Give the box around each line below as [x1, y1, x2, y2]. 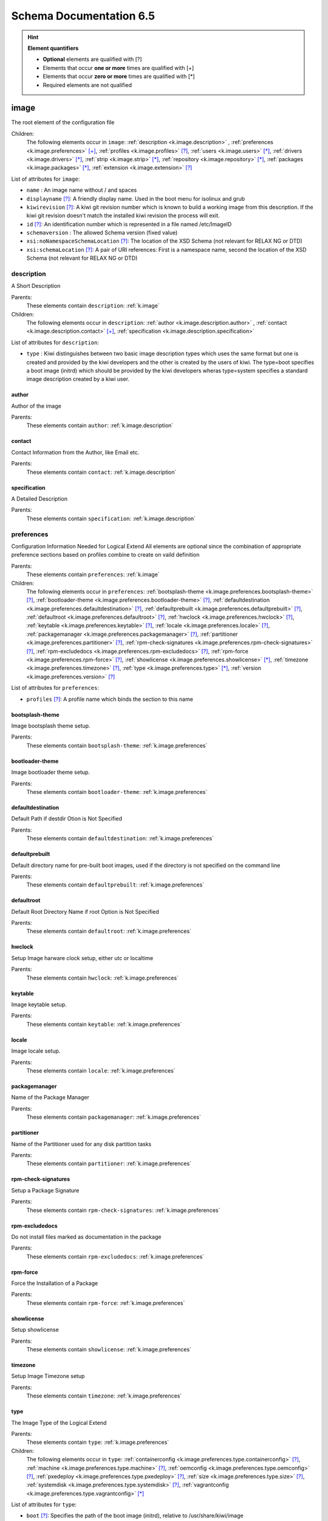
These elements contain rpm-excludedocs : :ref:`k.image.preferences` [26, 1253, 205, 1260]
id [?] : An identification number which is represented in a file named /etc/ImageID [26, 220, 232, 228]
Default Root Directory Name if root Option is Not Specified [11, 908, 159, 915]
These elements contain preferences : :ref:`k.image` [26, 571, 160, 578]
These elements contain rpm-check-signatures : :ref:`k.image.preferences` [26, 1206, 220, 1214]
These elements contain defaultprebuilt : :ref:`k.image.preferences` [26, 881, 205, 888]
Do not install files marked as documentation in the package [11, 1233, 162, 1241]
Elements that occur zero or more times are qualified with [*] [43, 73, 195, 80]
